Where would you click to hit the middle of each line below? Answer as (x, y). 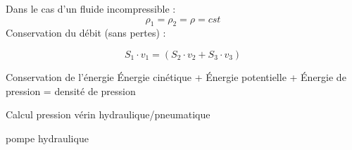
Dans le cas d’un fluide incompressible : (91, 8)
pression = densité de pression (71, 90)
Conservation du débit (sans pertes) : (86, 33)
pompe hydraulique (47, 138)
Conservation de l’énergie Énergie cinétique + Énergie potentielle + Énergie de (176, 76)
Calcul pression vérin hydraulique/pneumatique (108, 114)
